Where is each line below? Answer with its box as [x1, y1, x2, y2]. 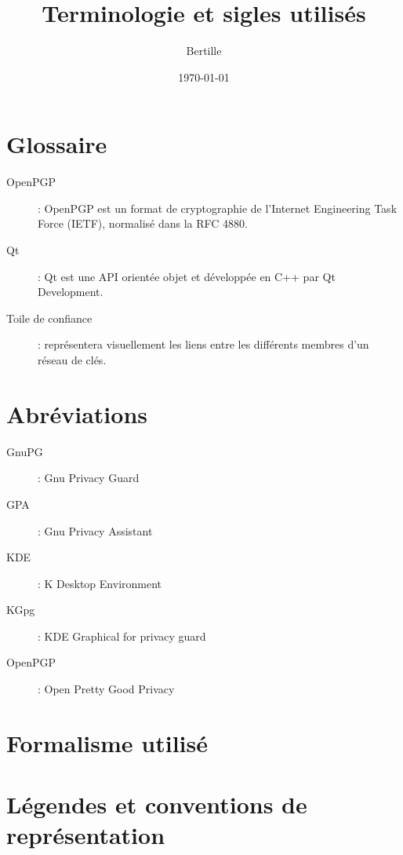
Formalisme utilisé [6, 726, 208, 758]
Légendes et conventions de [6, 788, 307, 820]
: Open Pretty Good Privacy [38, 681, 175, 697]
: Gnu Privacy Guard [38, 470, 140, 486]
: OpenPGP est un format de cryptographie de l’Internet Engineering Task [38, 199, 398, 216]
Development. [38, 283, 103, 300]
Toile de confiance [6, 309, 93, 326]
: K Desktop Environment [38, 575, 162, 591]
